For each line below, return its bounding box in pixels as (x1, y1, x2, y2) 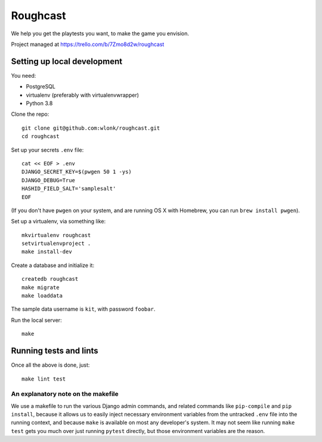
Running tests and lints (11, 346, 98, 356)
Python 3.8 (26, 100, 53, 107)
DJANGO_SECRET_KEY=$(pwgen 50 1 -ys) (21, 168, 132, 176)
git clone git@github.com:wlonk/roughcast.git (21, 124, 160, 131)
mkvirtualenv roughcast (21, 232, 91, 238)
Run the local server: (11, 317, 62, 324)
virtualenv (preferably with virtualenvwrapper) (26, 91, 140, 99)
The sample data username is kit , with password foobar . (11, 305, 156, 313)
